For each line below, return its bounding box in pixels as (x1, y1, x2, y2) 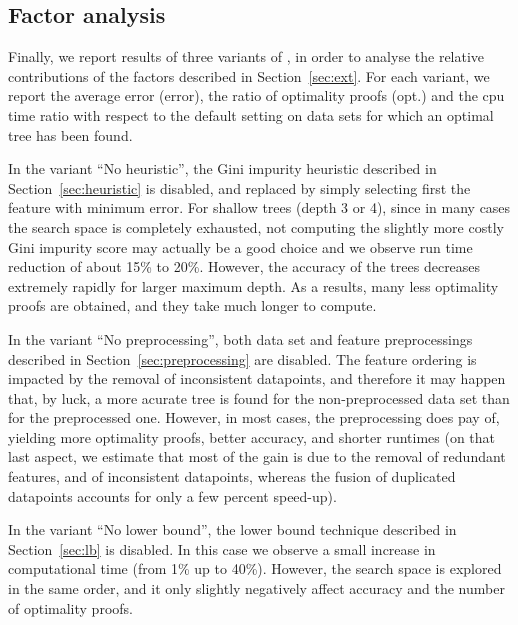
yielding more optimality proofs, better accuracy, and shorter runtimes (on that (8, 426, 496, 447)
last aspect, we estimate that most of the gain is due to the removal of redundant (8, 446, 506, 467)
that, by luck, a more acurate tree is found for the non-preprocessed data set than (8, 387, 510, 408)
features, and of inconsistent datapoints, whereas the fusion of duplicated (8, 466, 456, 487)
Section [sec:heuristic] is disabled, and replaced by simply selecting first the (8, 177, 471, 198)
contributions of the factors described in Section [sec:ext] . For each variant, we (8, 65, 490, 86)
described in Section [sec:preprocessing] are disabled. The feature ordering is (8, 348, 477, 369)
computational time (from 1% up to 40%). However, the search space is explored (8, 558, 502, 579)
